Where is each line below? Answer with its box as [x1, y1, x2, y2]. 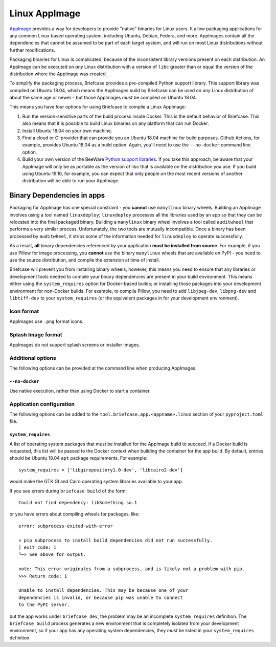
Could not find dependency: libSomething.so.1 [18, 500, 137, 506]
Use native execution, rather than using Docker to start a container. [9, 387, 151, 394]
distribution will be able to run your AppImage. [22, 178, 120, 184]
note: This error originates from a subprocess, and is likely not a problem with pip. [18, 566, 245, 572]
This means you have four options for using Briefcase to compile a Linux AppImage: [9, 104, 186, 110]
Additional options [9, 355, 56, 361]
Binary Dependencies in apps [9, 191, 105, 200]
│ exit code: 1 [18, 544, 57, 550]
